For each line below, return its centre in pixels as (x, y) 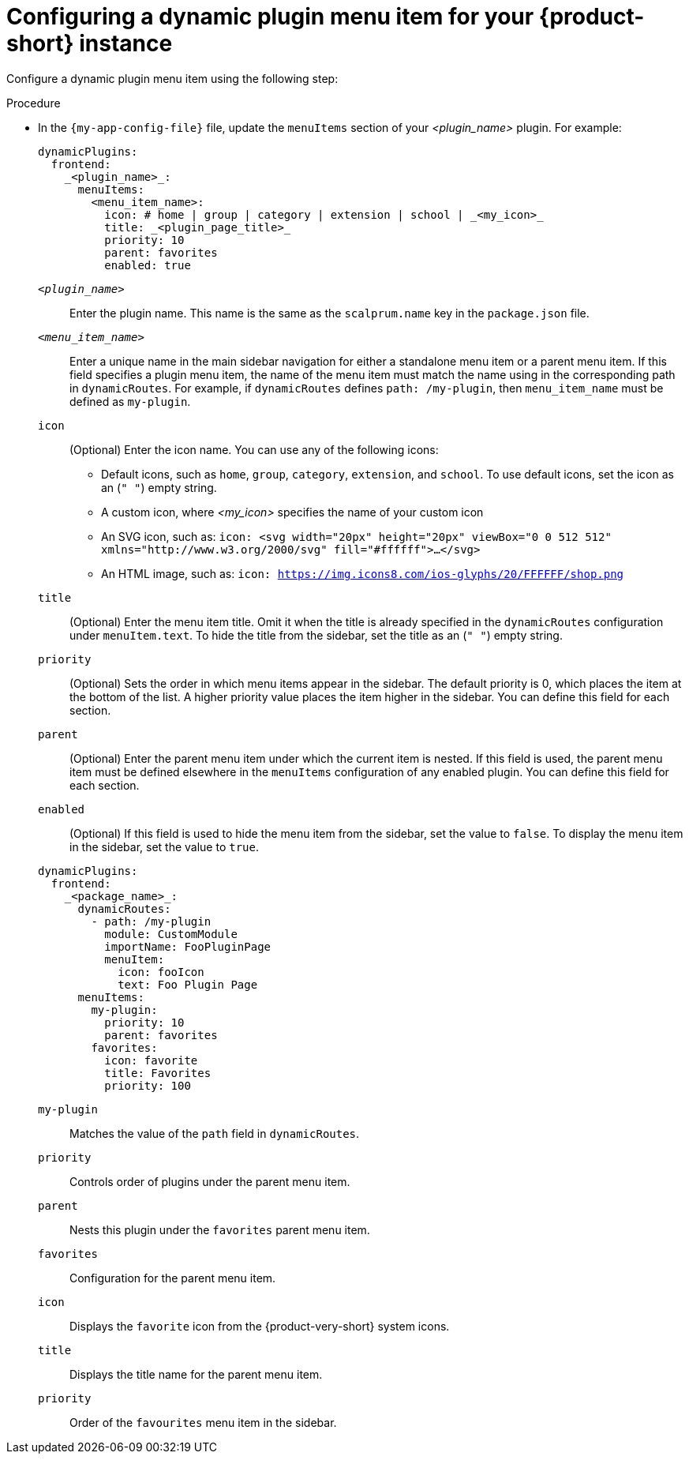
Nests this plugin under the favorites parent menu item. (220, 1229)
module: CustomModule (171, 934)
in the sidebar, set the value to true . (165, 846)
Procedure (34, 103)
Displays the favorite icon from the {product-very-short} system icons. (260, 1326)
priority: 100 (148, 1085)
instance (126, 43)
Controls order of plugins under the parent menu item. (210, 1181)
